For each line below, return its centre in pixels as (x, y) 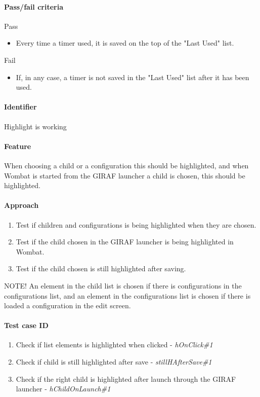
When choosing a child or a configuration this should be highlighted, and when (126, 165)
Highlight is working (35, 126)
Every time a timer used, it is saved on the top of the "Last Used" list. (125, 43)
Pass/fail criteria (34, 6)
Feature (18, 146)
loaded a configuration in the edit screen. (68, 305)
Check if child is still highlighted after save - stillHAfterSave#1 (114, 362)
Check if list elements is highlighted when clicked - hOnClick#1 (114, 345)
